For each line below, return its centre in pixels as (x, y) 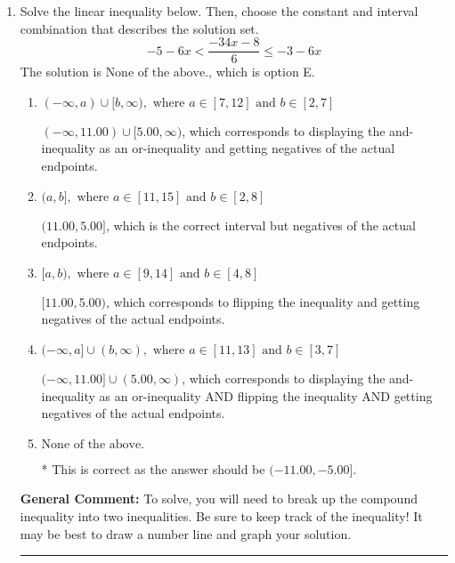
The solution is (61, 72)
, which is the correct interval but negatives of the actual (261, 225)
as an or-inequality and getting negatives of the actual (247, 148)
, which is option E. (262, 72)
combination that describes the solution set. (139, 28)
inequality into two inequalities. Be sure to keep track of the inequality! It (221, 515)
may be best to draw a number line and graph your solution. (186, 533)
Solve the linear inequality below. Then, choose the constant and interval (219, 11)
